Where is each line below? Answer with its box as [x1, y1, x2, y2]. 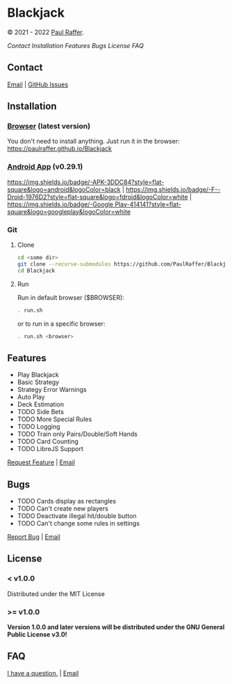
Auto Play [17, 393, 45, 402]
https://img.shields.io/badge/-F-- [126, 185, 221, 193]
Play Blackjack [17, 371, 59, 379]
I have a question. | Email [7, 669, 79, 677]
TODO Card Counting [17, 437, 78, 446]
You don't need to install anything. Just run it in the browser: [7, 137, 180, 146]
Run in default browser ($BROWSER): [17, 293, 125, 301]
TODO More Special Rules [17, 415, 92, 423]
